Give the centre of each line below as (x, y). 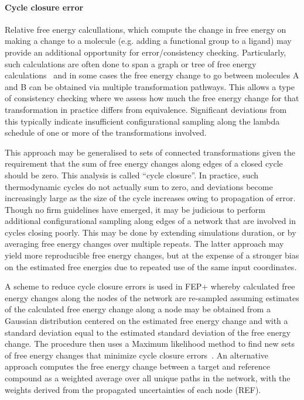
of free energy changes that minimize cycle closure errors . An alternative (137, 355)
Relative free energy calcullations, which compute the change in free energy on (146, 29)
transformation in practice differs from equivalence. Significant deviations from (146, 109)
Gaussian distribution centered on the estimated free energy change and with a (146, 321)
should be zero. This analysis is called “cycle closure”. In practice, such (132, 175)
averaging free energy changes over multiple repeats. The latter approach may (144, 244)
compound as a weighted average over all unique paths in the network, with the (148, 378)
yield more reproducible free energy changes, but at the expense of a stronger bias (152, 255)
